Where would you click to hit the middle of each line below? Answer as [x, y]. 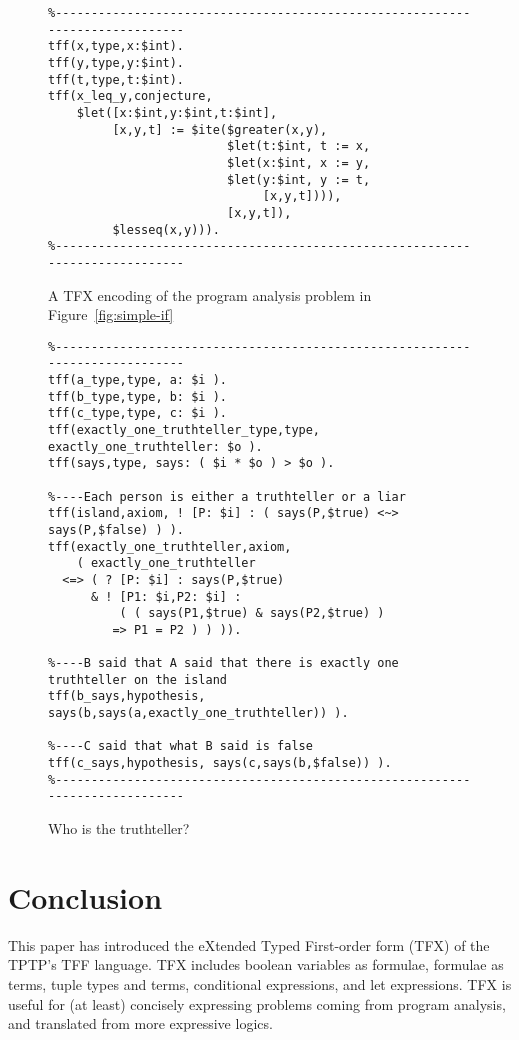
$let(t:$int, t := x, [298, 146]
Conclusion [85, 896]
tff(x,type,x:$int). [116, 46]
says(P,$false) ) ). [116, 529]
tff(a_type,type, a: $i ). [137, 380]
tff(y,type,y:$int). [116, 62]
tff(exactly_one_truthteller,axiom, [170, 546]
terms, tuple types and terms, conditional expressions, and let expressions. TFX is [260, 983]
